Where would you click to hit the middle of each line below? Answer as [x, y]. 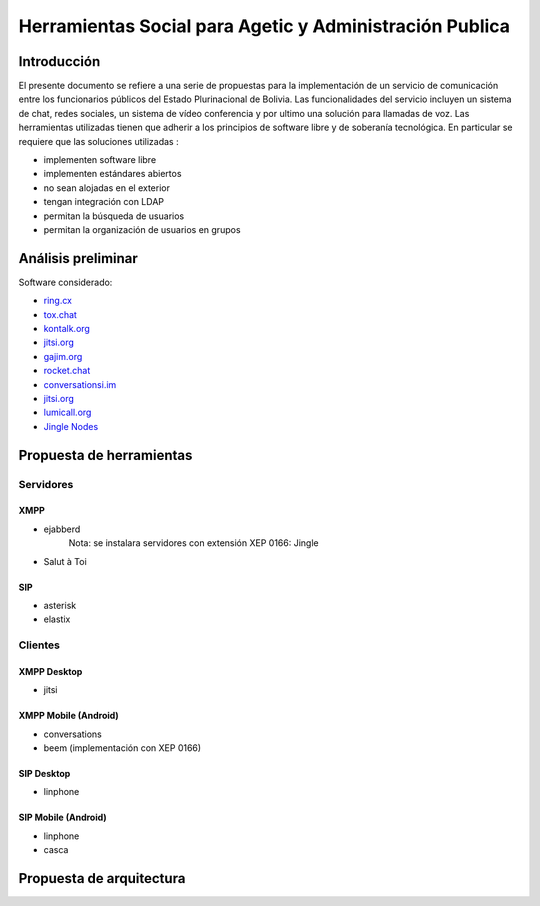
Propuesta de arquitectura [102, 878]
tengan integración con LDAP [104, 202]
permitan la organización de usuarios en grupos [142, 229]
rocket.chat [67, 371]
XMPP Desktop [50, 671]
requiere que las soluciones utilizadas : [98, 141]
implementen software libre [100, 160]
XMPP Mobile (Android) [68, 716]
